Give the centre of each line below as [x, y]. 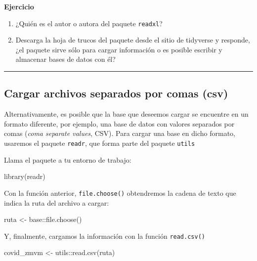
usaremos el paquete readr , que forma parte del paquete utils [100, 143]
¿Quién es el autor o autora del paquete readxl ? [89, 23]
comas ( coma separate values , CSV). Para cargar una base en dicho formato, [120, 133]
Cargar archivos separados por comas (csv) [116, 93]
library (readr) [25, 176]
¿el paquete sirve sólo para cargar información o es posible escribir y [119, 49]
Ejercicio [19, 6]
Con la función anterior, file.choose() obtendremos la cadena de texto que [120, 193]
